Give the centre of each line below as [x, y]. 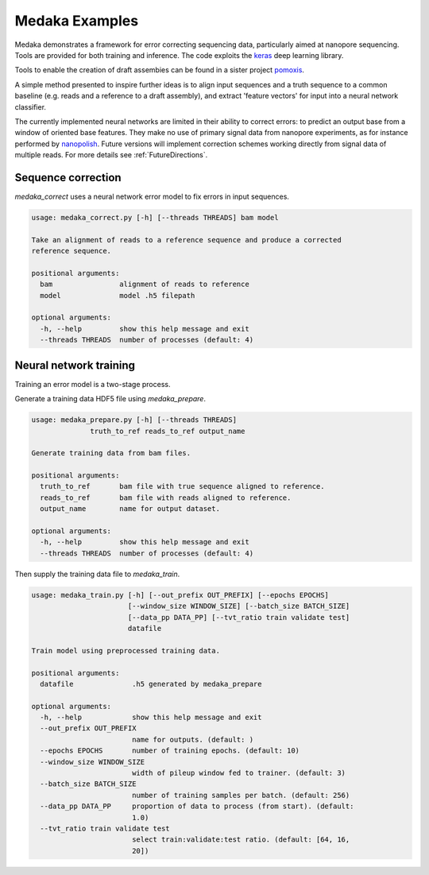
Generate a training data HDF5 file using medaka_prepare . [110, 399]
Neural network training [75, 365]
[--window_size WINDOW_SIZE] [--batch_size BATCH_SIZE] [239, 606]
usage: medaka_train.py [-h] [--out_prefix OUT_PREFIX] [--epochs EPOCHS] [180, 595]
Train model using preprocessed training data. [126, 650]
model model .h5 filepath [118, 295]
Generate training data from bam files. [111, 453]
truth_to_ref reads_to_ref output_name [168, 431]
